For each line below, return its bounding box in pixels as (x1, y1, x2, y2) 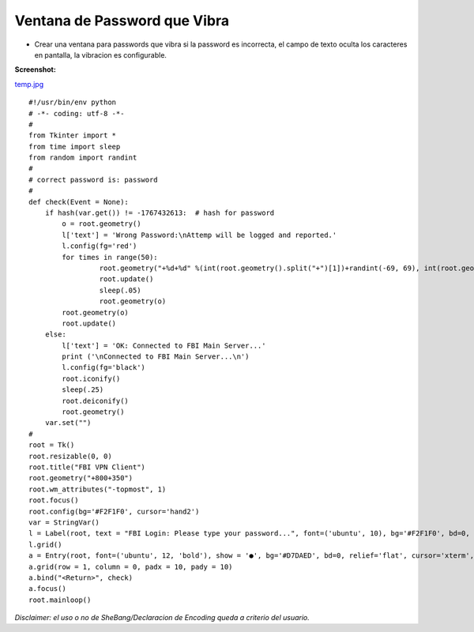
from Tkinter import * (28, 131, 117, 140)
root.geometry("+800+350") (28, 474, 134, 483)
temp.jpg (14, 79, 44, 88)
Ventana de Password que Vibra (14, 12, 230, 29)
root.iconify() (62, 374, 121, 383)
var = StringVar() (28, 517, 100, 527)
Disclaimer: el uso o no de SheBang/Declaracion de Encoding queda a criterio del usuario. (14, 613, 310, 623)
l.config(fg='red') (62, 242, 137, 250)
